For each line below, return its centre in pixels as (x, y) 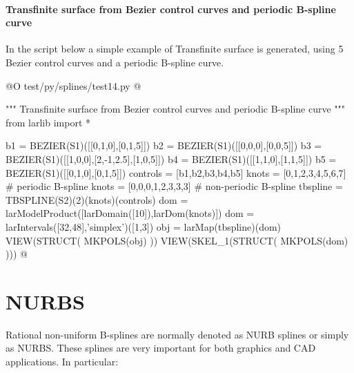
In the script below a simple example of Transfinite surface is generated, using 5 (175, 49)
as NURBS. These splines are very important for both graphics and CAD (161, 348)
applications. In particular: (62, 362)
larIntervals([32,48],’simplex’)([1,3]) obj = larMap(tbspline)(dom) (144, 226)
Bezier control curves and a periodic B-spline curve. (115, 62)
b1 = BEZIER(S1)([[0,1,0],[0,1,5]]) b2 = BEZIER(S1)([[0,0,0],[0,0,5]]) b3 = (164, 145)
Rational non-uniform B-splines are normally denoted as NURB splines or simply (177, 334)
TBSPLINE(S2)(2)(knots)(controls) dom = (97, 199)
